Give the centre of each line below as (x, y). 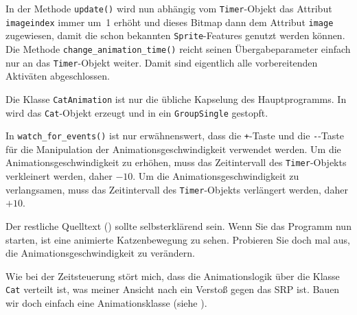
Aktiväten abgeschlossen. (58, 76)
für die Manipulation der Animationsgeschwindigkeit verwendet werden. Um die (173, 149)
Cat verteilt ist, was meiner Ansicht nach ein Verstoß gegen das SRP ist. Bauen (173, 289)
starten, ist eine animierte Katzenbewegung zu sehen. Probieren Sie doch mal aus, (178, 239)
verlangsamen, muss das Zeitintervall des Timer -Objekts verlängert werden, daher (177, 189)
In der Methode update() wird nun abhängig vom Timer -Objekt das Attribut (169, 8)
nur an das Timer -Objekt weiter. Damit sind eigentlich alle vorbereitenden (162, 62)
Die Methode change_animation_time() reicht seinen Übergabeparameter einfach (178, 48)
